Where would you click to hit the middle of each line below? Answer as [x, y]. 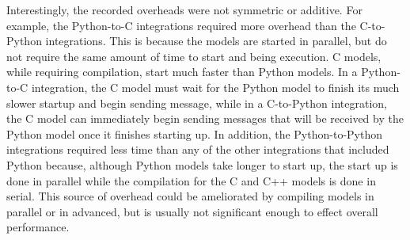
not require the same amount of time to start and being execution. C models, [194, 56]
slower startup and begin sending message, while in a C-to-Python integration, [197, 103]
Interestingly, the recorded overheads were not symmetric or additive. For [184, 10]
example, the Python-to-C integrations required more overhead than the [181, 25]
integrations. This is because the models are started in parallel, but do [216, 41]
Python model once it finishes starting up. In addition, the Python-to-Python [194, 133]
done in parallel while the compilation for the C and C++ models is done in [191, 180]
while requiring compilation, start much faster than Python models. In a [182, 72]
